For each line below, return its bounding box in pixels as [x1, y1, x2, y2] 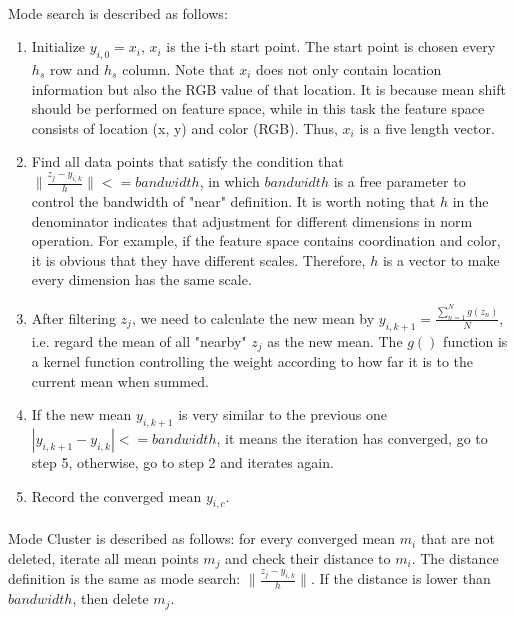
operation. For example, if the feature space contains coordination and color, [31, 230, 501, 251]
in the [452, 191, 489, 212]
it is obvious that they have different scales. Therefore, [31, 249, 366, 270]
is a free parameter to [333, 171, 466, 192]
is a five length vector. [359, 117, 495, 138]
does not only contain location [256, 58, 442, 79]
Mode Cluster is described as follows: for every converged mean [8, 528, 396, 549]
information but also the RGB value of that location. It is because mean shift [31, 78, 506, 99]
